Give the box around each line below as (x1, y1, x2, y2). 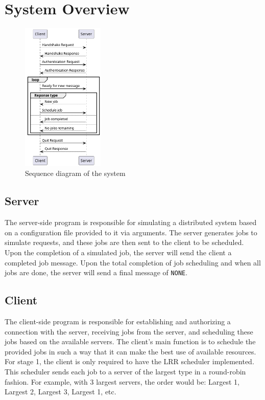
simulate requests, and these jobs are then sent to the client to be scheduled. (5, 237, 244, 248)
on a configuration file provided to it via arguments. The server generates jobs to (5, 227, 257, 237)
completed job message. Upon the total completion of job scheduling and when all (5, 257, 261, 268)
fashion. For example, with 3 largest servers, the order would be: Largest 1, (5, 376, 239, 387)
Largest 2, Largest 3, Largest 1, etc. (5, 386, 116, 397)
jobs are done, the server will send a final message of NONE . (5, 267, 188, 278)
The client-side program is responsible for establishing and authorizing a (5, 316, 231, 326)
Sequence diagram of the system (25, 168, 126, 179)
